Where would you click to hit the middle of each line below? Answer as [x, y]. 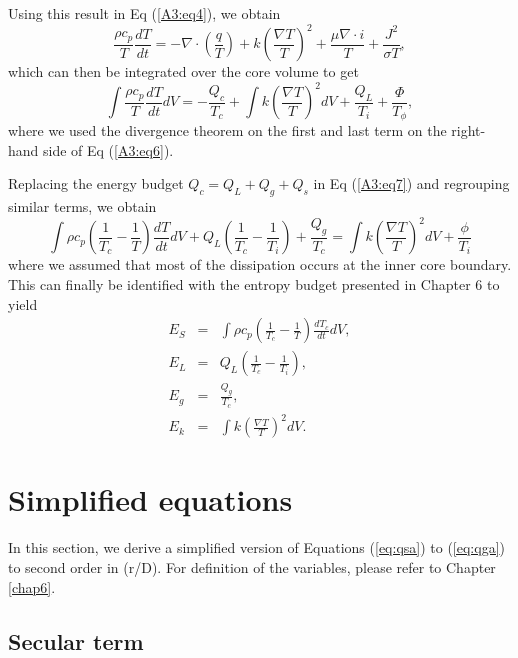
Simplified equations [150, 499]
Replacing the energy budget [96, 183]
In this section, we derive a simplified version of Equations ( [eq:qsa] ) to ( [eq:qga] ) [256, 547]
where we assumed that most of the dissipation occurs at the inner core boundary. [260, 264]
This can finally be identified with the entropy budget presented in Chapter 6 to [254, 283]
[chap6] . [32, 586]
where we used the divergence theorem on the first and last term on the [227, 130]
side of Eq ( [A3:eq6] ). [108, 149]
